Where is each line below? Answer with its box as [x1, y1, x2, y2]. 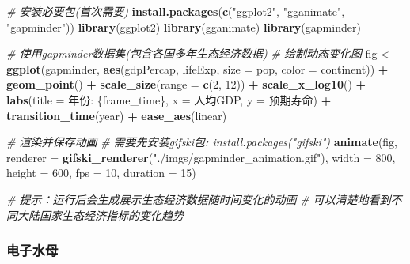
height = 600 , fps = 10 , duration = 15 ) [6, 164, 196, 181]
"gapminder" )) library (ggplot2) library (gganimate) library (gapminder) [6, 18, 361, 35]
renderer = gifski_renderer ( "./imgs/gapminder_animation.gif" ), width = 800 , [6, 149, 396, 165]
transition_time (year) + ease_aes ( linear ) [6, 107, 227, 123]
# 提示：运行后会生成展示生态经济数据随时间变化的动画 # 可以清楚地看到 [6, 190, 391, 207]
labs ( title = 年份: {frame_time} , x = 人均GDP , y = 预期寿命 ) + [6, 91, 332, 107]
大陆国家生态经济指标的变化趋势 [17, 206, 184, 223]
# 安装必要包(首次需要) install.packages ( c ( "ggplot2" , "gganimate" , [6, 3, 345, 19]
